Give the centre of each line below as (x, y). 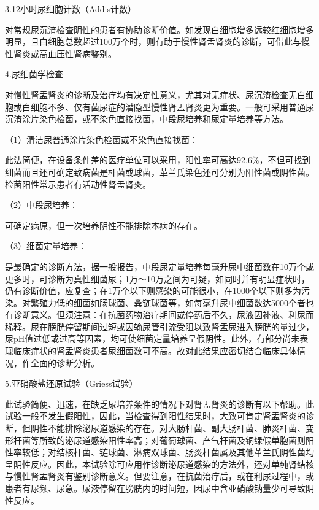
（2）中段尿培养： (41, 205)
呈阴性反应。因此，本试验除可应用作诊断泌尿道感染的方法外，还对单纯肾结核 (159, 464)
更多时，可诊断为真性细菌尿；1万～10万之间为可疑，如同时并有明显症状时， (157, 278)
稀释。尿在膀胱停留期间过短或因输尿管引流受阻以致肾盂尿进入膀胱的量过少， (159, 326)
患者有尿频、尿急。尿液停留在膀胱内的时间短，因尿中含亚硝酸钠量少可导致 (155, 488)
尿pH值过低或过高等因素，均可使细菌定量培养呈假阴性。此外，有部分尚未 (152, 338)
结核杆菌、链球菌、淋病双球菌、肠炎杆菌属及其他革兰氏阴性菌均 (185, 452)
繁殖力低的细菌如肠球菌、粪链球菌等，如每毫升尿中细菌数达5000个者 (168, 302)
